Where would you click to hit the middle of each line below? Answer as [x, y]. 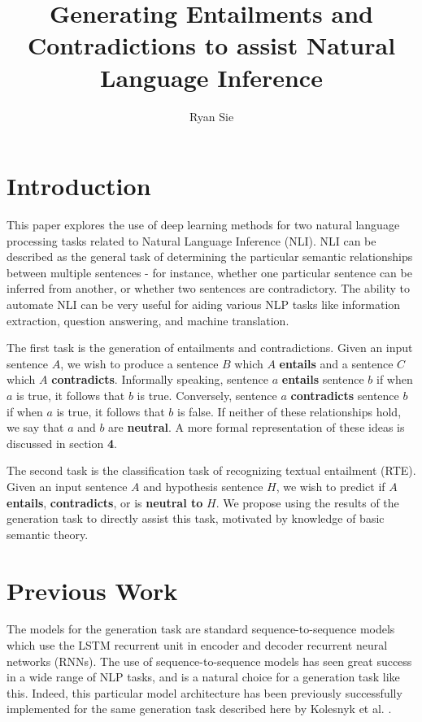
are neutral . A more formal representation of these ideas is [257, 427]
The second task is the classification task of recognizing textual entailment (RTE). [211, 470]
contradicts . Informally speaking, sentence [160, 379]
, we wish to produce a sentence [139, 363]
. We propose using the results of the [307, 502]
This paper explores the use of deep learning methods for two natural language [203, 225]
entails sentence [323, 379]
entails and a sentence [336, 363]
